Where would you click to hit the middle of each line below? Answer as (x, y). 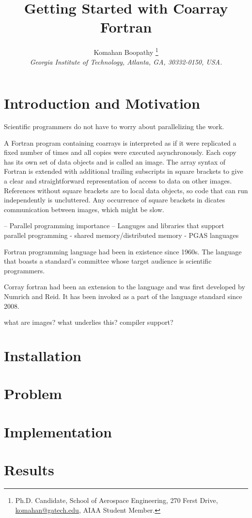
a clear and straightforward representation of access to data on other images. (118, 181)
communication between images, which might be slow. (84, 209)
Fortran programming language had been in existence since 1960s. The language (123, 251)
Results (29, 470)
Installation (43, 355)
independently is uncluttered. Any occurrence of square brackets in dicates (115, 200)
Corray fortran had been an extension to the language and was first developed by (125, 287)
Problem (33, 393)
